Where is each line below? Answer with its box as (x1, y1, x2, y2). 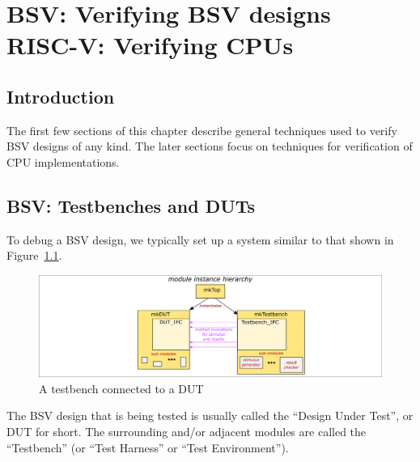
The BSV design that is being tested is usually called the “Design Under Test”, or (6, 407, 414, 424)
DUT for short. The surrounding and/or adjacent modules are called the (6, 423, 367, 439)
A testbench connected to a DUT (39, 379, 204, 396)
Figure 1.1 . (6, 247, 62, 264)
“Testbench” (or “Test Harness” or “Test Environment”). (6, 439, 289, 456)
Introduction (6, 83, 115, 108)
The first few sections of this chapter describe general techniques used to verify (6, 121, 397, 138)
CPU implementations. (6, 153, 120, 170)
